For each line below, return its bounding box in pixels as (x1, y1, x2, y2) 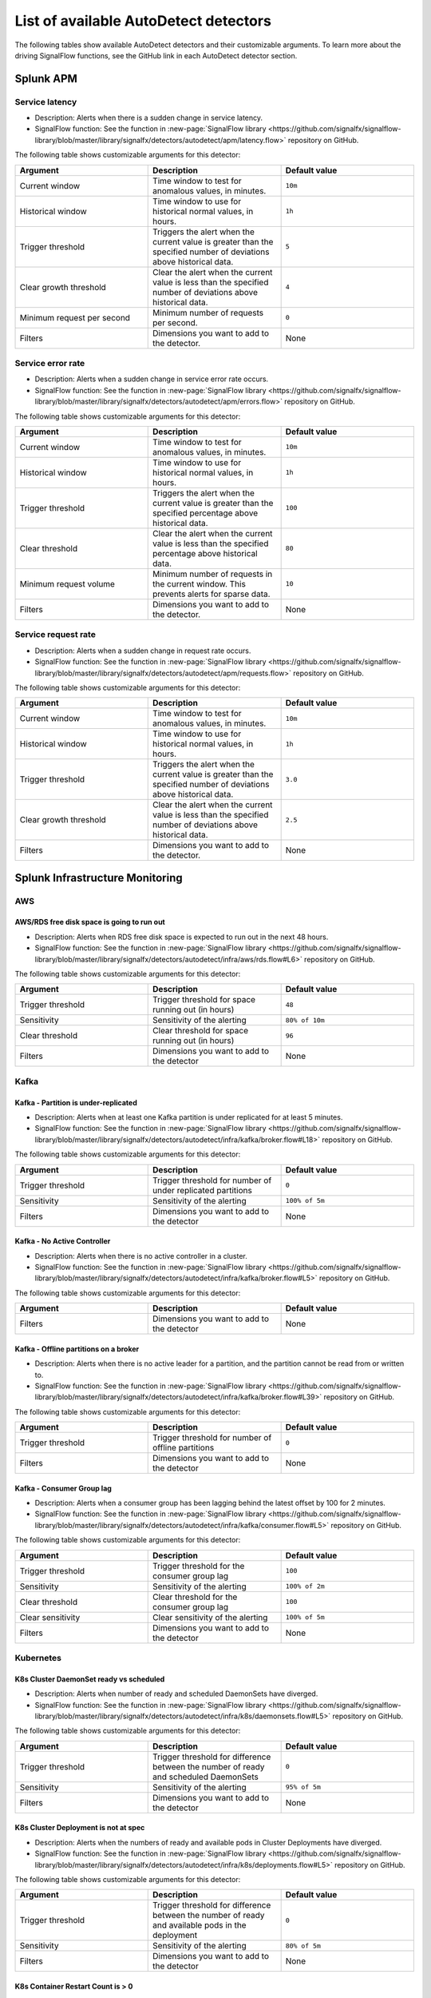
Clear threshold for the (152, 1591, 238, 1602)
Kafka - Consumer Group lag (14, 1483, 112, 1493)
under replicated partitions (152, 1184, 253, 1196)
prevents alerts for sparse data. (152, 588, 271, 599)
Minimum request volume (19, 578, 116, 589)
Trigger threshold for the (152, 1560, 245, 1571)
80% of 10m (285, 1016, 325, 1025)
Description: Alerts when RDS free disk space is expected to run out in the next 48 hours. (34, 932, 329, 941)
